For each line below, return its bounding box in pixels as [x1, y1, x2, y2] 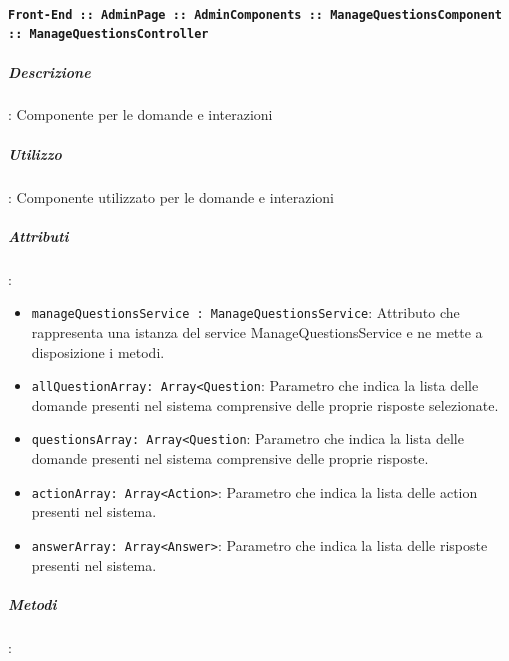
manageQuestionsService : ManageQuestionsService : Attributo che [31, 302, 460, 323]
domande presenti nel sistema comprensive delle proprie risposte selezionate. [31, 394, 499, 415]
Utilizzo [8, 143, 62, 164]
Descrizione [8, 61, 91, 82]
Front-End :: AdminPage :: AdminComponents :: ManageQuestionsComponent [8, 7, 502, 22]
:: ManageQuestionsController [8, 27, 209, 42]
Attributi [8, 225, 69, 246]
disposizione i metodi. [31, 341, 165, 362]
